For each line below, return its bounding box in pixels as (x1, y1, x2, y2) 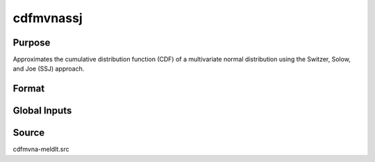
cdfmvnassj (12, 10, 83, 26)
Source (12, 127, 45, 138)
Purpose (12, 37, 51, 48)
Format (12, 83, 45, 95)
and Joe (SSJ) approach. (12, 64, 85, 73)
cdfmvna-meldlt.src (12, 145, 69, 154)
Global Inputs (12, 105, 72, 117)
